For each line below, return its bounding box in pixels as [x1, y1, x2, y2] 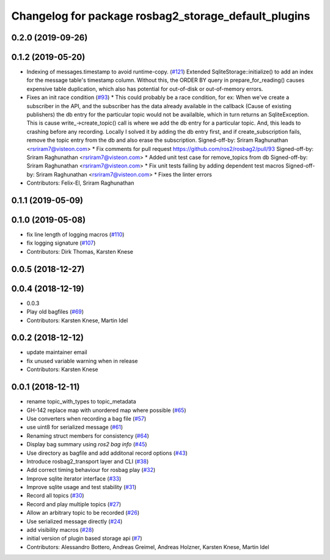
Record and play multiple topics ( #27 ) [26, 500, 122, 507]
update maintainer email [26, 348, 88, 356]
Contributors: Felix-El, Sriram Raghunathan [26, 179, 134, 186]
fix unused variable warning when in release [26, 357, 138, 364]
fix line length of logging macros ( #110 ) [26, 231, 125, 238]
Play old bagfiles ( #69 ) [26, 308, 84, 315]
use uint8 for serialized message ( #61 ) [26, 424, 123, 431]
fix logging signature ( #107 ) [26, 239, 96, 247]
